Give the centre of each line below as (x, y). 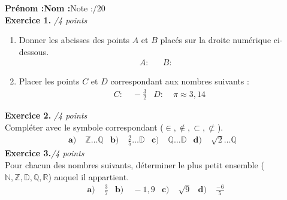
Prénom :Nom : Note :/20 (55, 8)
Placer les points (49, 81)
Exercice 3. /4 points (45, 153)
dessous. (34, 51)
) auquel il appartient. (89, 176)
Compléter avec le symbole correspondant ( (84, 127)
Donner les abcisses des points (74, 40)
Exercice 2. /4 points (46, 115)
